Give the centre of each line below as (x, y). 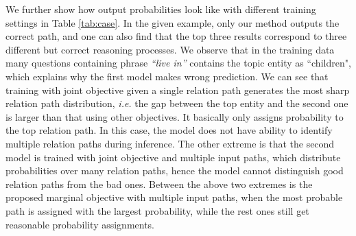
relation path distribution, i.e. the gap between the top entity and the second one (177, 103)
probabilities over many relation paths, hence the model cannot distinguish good (175, 170)
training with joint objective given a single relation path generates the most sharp (178, 90)
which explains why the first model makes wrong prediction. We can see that (167, 76)
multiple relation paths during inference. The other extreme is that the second (170, 143)
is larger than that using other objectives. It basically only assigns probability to (175, 116)
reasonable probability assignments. (80, 224)
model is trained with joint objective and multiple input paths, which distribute (173, 157)
